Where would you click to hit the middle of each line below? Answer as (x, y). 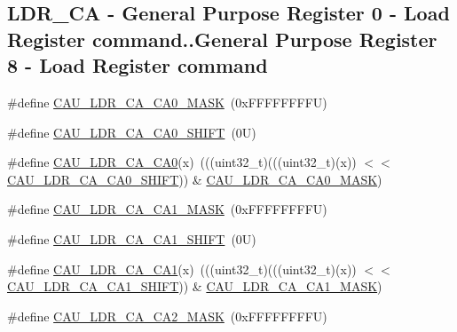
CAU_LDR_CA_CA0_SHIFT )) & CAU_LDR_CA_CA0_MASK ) (195, 179)
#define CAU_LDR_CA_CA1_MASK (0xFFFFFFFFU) (167, 209)
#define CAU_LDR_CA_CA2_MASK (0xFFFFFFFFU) (167, 316)
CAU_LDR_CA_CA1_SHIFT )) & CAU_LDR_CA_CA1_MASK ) (195, 286)
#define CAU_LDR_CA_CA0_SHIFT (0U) (132, 132)
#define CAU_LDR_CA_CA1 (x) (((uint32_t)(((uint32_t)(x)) (182, 269)
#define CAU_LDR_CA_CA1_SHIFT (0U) (132, 238)
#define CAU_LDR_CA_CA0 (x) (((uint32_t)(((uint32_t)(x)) (182, 162)
